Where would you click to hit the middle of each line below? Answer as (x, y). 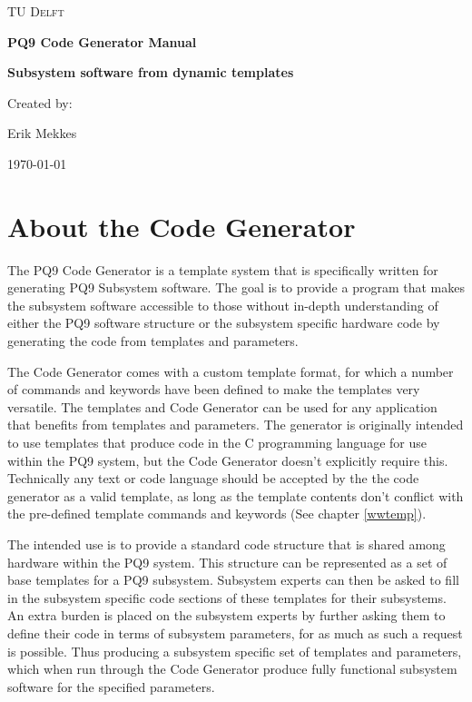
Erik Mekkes (42, 133)
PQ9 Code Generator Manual (102, 41)
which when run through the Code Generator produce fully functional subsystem (232, 669)
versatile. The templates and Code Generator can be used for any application (222, 406)
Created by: (40, 102)
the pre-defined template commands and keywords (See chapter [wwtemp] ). (217, 514)
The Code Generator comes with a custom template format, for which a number (231, 371)
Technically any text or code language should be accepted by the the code (213, 478)
